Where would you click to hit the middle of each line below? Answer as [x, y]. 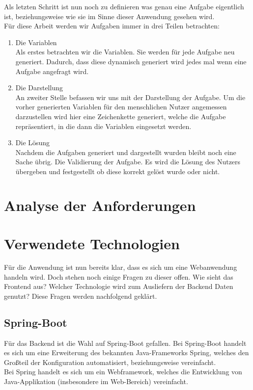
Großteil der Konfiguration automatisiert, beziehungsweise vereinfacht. [110, 362]
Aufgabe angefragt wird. [52, 71]
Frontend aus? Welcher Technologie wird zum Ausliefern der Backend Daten [119, 286]
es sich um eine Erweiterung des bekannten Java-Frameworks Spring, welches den [126, 352]
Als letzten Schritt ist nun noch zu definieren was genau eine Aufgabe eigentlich [124, 6]
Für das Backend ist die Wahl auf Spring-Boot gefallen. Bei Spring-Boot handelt [125, 343]
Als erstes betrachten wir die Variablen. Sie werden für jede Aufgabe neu [125, 52]
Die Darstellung [39, 88]
